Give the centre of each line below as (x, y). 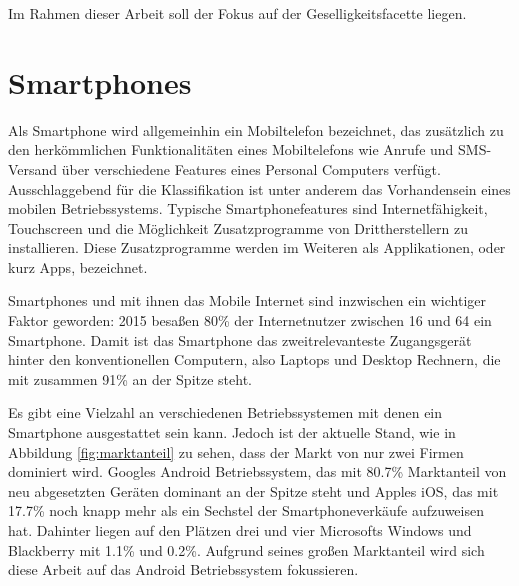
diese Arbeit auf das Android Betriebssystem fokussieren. (183, 569)
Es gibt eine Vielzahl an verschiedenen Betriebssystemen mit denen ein (225, 412)
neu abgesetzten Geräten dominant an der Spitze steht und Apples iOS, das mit (253, 490)
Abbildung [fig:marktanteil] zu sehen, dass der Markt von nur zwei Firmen (236, 451)
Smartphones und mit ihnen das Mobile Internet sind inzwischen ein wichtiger (247, 300)
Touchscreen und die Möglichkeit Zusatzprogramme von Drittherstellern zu (238, 227)
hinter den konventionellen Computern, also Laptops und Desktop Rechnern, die (254, 359)
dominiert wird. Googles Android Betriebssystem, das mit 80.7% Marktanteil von (257, 471)
